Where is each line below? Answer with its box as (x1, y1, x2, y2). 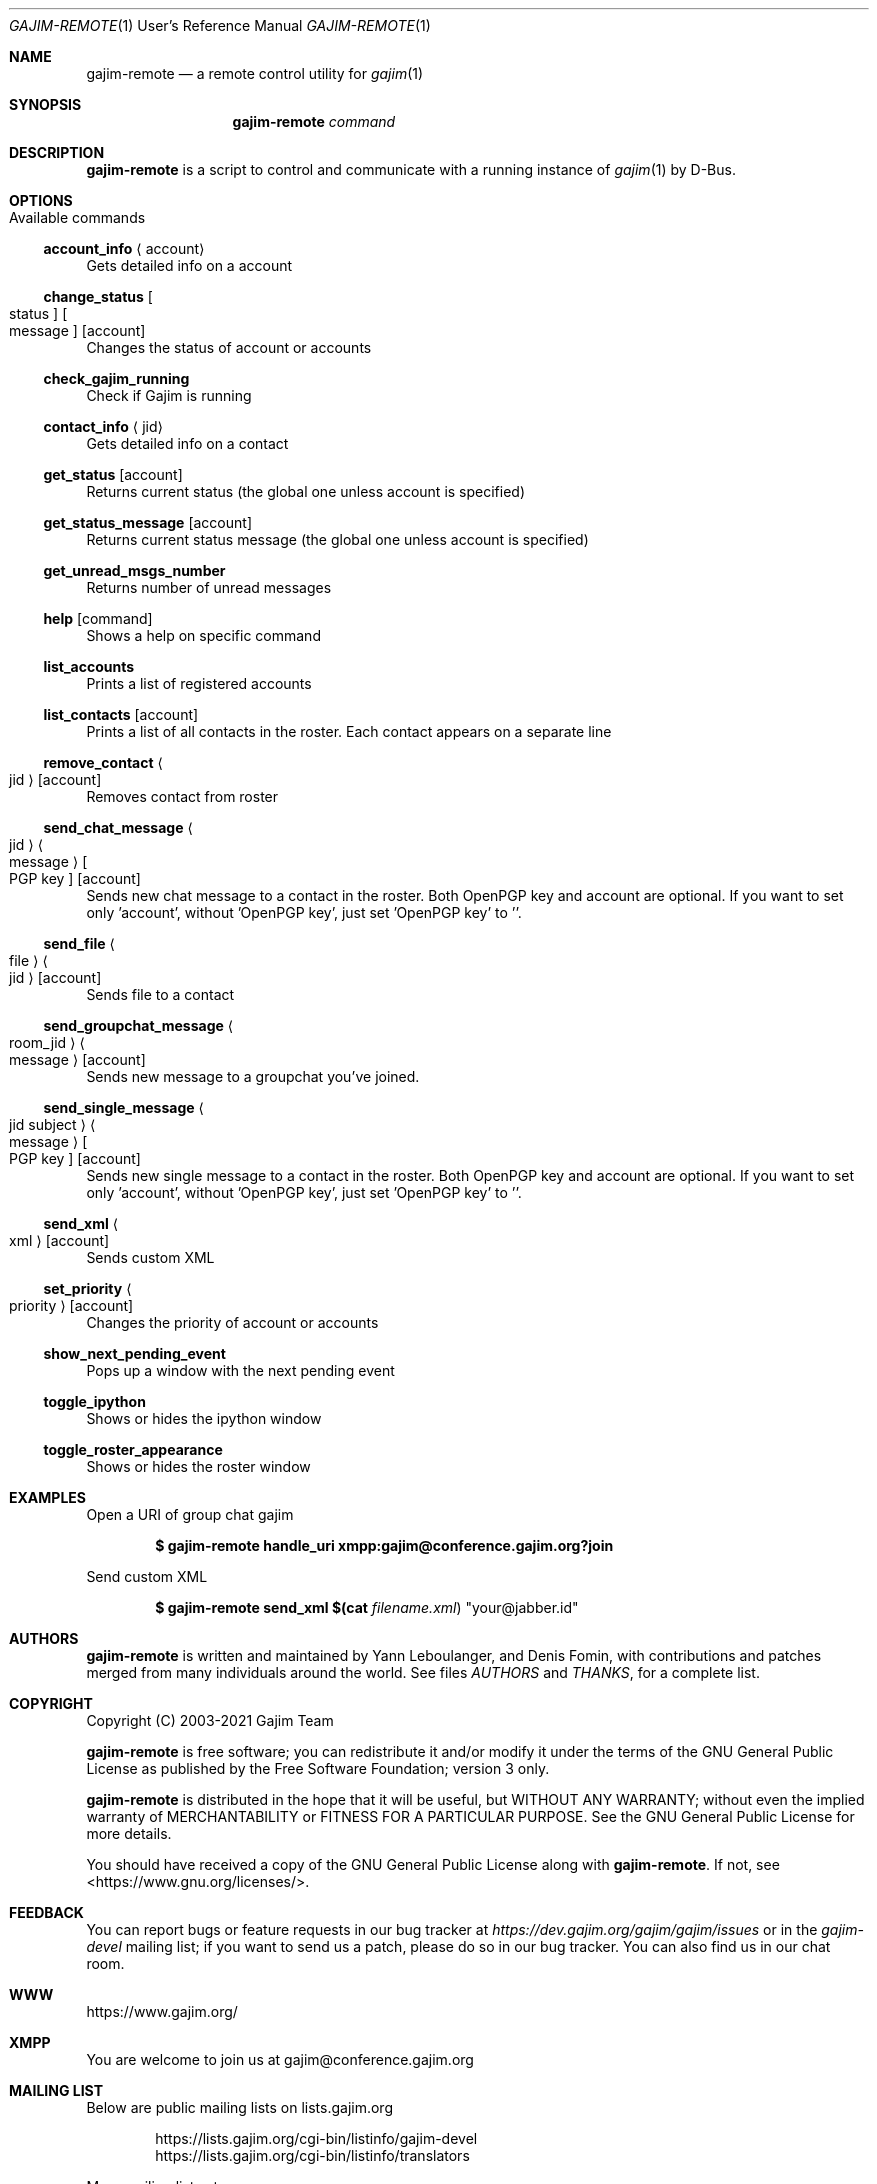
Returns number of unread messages (86, 579, 332, 596)
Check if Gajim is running (86, 387, 252, 404)
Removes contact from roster (86, 788, 279, 805)
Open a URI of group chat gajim (86, 1506, 294, 1523)
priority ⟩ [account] (9, 1297, 134, 1314)
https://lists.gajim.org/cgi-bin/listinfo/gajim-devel (155, 2130, 478, 2147)
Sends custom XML (86, 1249, 215, 1266)
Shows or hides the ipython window (86, 1410, 322, 1427)
